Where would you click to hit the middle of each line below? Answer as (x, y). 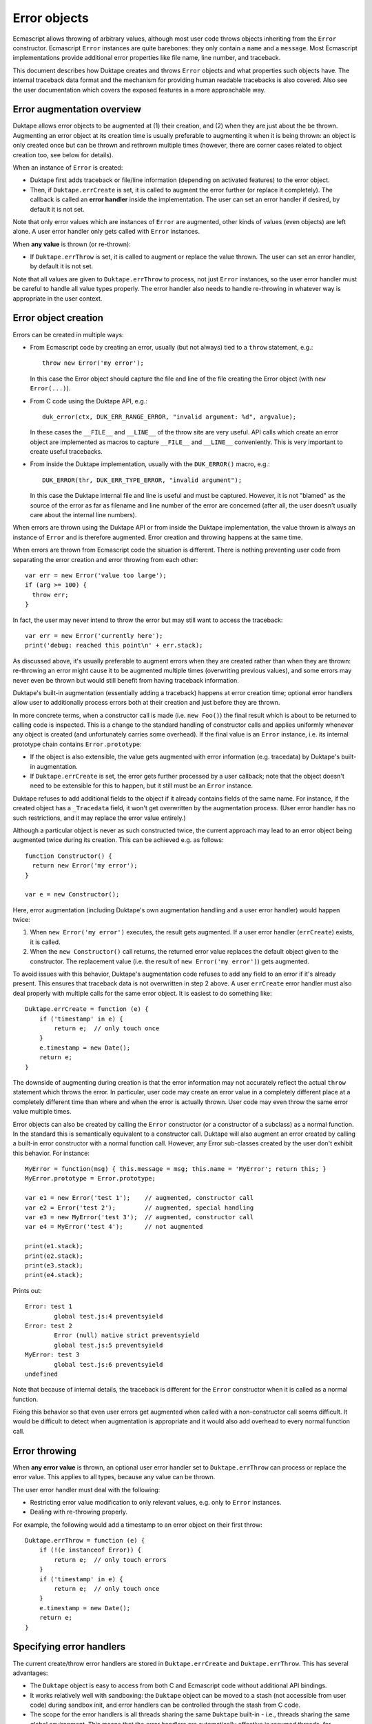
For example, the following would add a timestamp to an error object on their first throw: (137, 1525)
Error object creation (58, 318)
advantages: (30, 1673)
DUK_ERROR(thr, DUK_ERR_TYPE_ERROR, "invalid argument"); (142, 480)
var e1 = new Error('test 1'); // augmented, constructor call (139, 1198)
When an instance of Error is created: (68, 167)
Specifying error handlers (69, 1647)
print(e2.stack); (54, 1256)
